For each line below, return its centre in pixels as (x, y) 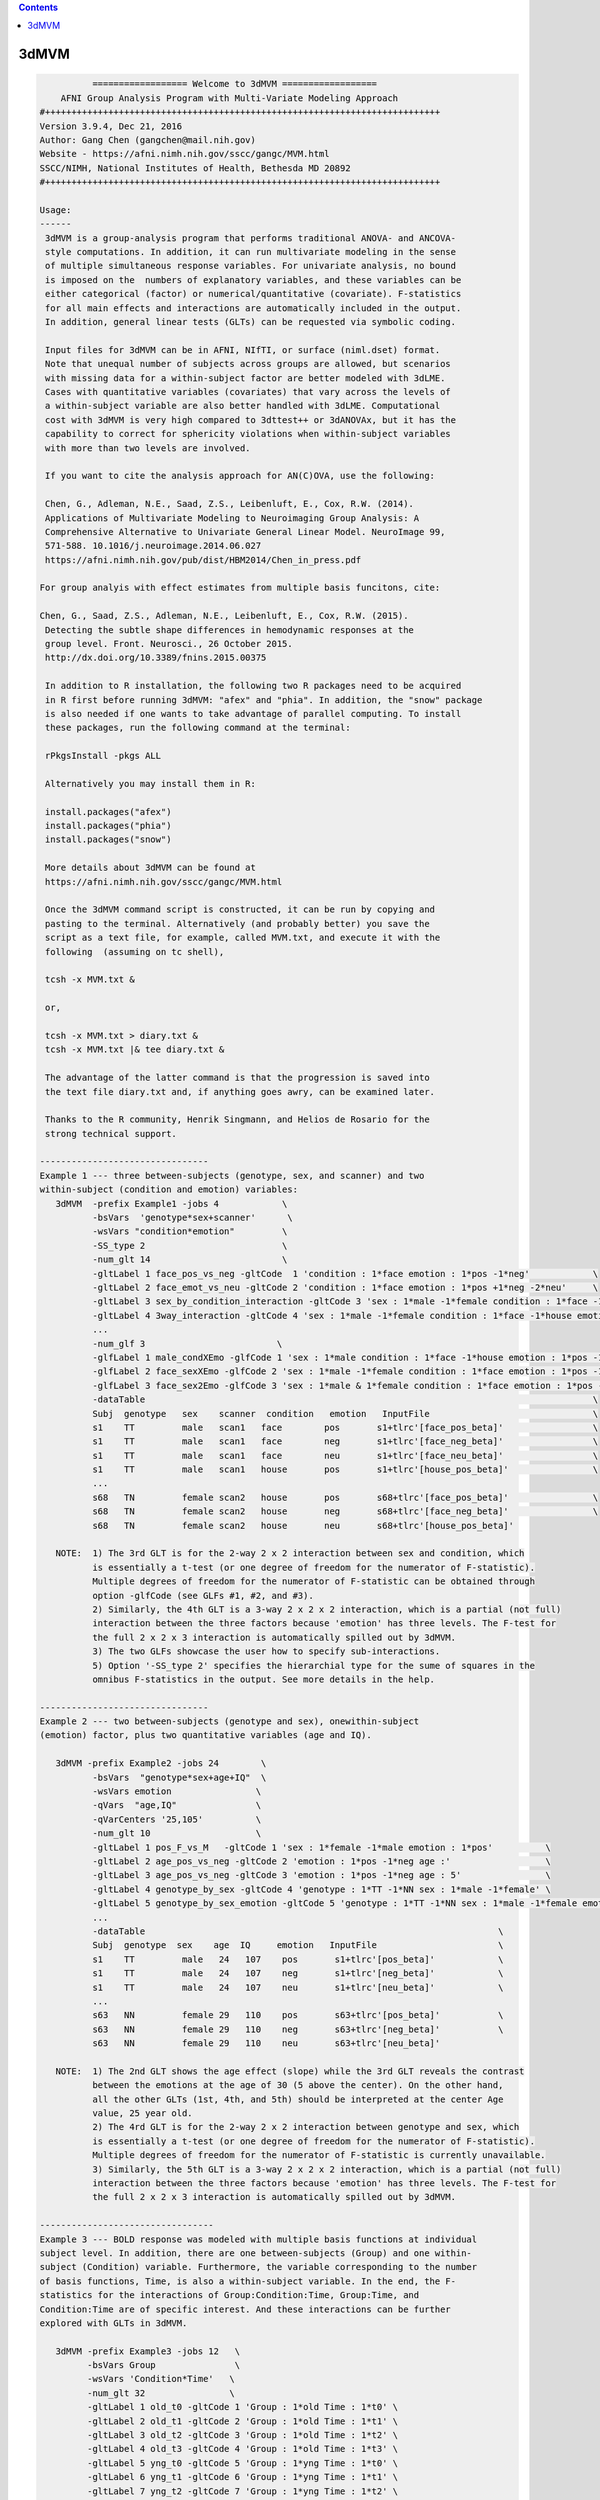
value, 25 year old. (142, 2113)
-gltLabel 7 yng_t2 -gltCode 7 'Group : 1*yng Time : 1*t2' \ (242, 2491)
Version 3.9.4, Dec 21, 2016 (111, 126)
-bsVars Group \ (163, 2365)
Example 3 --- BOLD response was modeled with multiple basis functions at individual (258, 2239)
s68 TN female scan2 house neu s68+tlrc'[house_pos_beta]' (303, 1525)
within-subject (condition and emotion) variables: (169, 1189)
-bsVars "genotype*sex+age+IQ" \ (179, 1777)
